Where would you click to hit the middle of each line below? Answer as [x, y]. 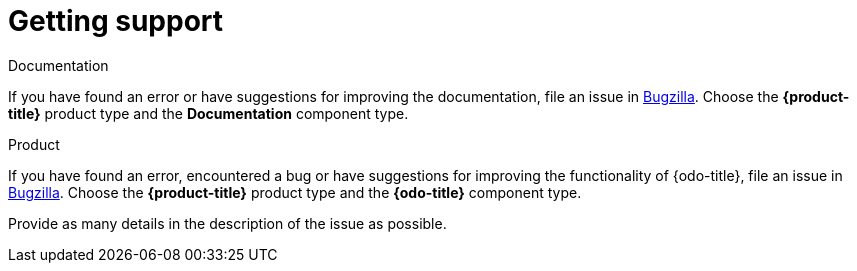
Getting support [116, 21]
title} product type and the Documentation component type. [208, 113]
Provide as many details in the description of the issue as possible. [227, 223]
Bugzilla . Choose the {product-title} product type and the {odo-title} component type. [295, 192]
